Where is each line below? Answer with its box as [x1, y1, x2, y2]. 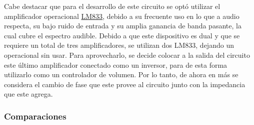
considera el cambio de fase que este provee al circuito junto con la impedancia [4, 79, 245, 89]
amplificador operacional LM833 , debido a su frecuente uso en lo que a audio [4, 10, 239, 21]
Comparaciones [4, 110, 66, 122]
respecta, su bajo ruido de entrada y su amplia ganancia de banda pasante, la [4, 20, 241, 31]
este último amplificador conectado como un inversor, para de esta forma [4, 59, 227, 70]
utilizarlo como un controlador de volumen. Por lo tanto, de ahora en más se [4, 69, 238, 80]
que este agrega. [4, 89, 53, 99]
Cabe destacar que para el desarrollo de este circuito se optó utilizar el [4, 1, 220, 11]
